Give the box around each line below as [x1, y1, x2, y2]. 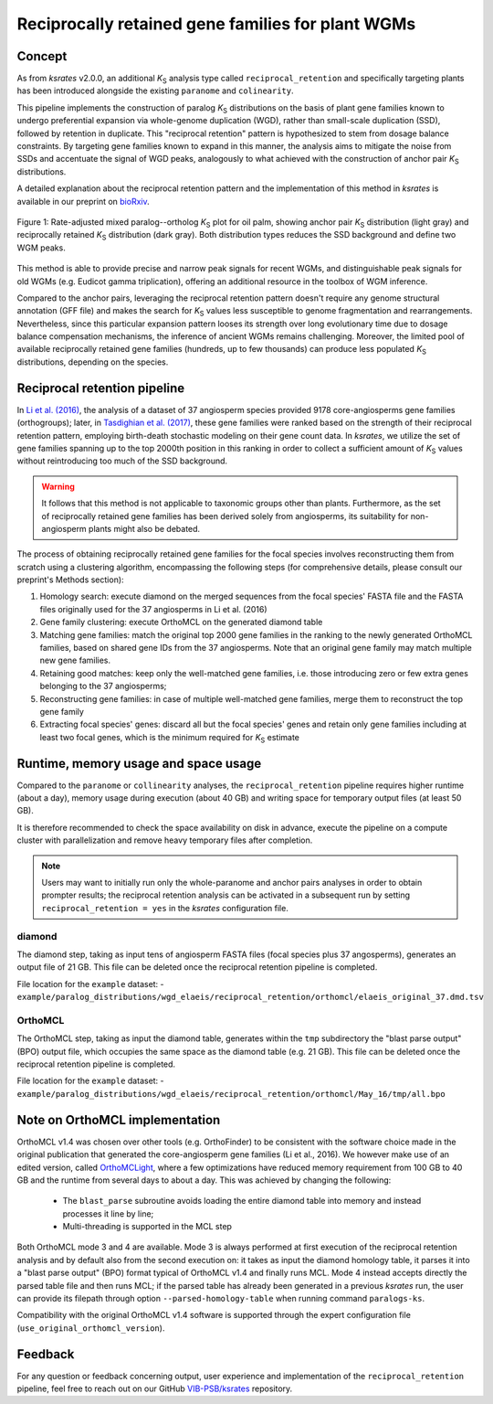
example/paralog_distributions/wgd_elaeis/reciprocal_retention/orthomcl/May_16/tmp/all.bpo [16, 1089, 446, 1099]
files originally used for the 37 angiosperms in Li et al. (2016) [39, 603, 268, 614]
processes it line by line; [62, 1207, 154, 1219]
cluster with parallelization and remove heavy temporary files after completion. [16, 835, 313, 846]
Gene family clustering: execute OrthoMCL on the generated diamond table [39, 617, 323, 628]
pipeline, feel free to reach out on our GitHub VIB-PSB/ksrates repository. [16, 1383, 293, 1394]
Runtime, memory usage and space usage [16, 755, 262, 771]
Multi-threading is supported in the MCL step [62, 1221, 233, 1232]
